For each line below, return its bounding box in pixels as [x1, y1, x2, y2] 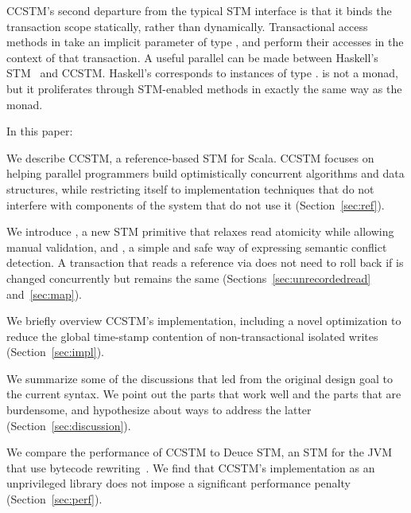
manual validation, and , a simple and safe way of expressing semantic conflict [6, 238, 387, 255]
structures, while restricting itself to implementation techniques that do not [6, 180, 374, 197]
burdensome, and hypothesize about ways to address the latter [6, 401, 312, 418]
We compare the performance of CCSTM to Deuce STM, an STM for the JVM [6, 444, 393, 460]
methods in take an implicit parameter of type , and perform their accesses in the [6, 33, 404, 50]
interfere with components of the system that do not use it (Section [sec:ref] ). [6, 196, 385, 213]
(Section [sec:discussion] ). [6, 417, 131, 433]
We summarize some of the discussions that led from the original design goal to [6, 370, 393, 386]
